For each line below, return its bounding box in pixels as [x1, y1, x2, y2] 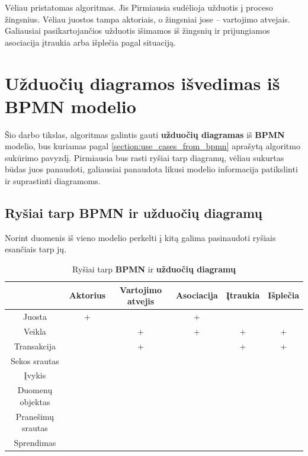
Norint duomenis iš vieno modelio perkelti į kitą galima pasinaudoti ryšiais [5, 231, 276, 243]
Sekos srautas [10, 354, 59, 367]
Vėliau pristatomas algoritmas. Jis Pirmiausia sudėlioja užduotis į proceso [5, 1, 273, 13]
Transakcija [14, 339, 56, 352]
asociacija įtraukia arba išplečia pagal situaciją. [5, 36, 176, 48]
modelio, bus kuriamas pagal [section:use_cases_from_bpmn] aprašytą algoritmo [5, 140, 300, 152]
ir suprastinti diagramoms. [5, 175, 101, 187]
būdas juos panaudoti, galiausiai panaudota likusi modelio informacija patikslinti [5, 163, 298, 175]
